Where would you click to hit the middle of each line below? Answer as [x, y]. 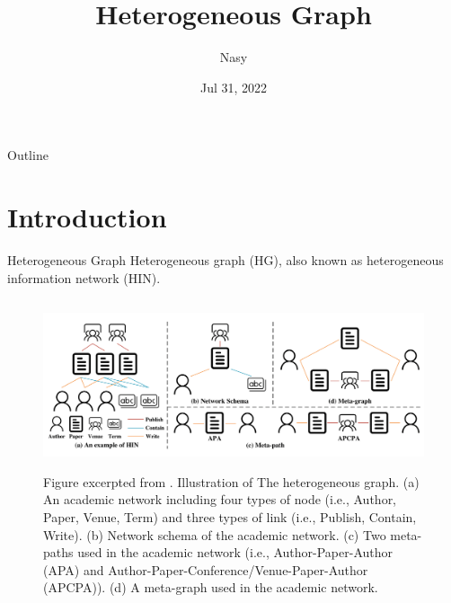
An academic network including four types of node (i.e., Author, [220, 499]
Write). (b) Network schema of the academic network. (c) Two [215, 534]
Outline [28, 155]
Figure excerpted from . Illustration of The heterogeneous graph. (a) [231, 481]
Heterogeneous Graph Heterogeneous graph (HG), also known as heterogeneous [225, 260]
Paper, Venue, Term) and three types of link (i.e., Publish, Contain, [230, 516]
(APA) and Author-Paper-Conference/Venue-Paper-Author [206, 569]
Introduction [87, 217]
